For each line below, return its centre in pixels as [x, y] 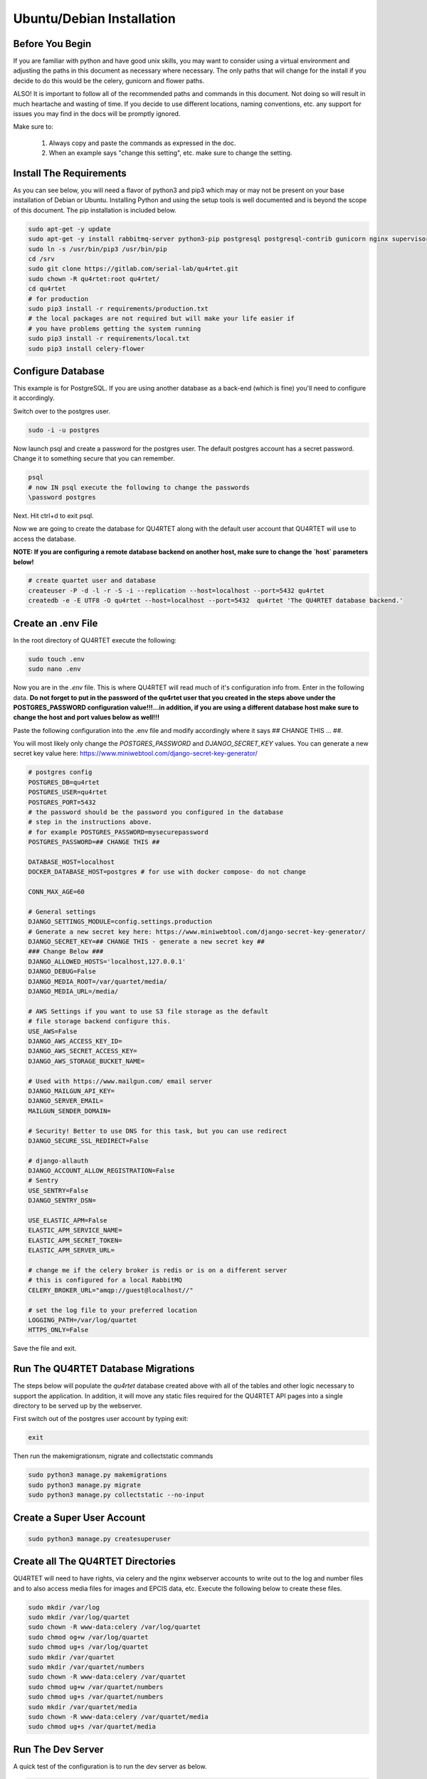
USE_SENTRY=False [58, 1191]
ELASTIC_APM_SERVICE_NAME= [75, 1230]
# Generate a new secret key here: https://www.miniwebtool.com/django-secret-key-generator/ [197, 931]
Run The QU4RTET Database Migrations [104, 1369]
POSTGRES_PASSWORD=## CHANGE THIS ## [94, 842]
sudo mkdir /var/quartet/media [83, 1707]
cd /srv [41, 259]
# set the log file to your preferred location [112, 1310]
